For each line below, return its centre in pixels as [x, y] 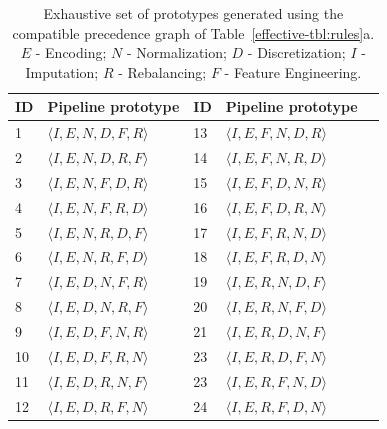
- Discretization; [296, 52]
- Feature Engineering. [293, 71]
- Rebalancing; [162, 71]
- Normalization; [176, 52]
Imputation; [62, 71]
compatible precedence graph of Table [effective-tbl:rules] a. [193, 32]
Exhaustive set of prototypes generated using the [193, 13]
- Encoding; [71, 52]
